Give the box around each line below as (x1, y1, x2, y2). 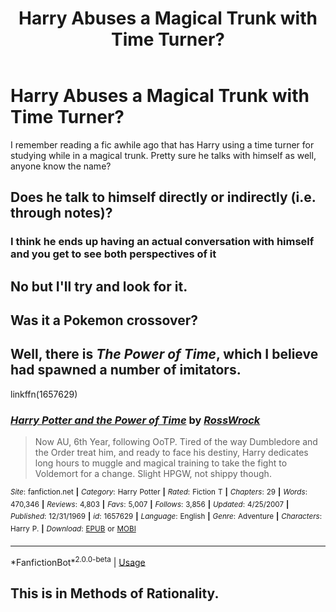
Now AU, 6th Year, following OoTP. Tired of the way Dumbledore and (34, 436, 318, 448)
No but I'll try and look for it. (10, 278, 188, 295)
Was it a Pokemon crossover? (10, 312, 198, 329)
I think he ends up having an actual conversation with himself (10, 235, 315, 249)
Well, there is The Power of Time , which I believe (10, 346, 319, 363)
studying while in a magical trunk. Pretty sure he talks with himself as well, (10, 149, 317, 161)
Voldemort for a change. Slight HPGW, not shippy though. (34, 468, 272, 480)
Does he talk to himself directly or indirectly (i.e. (10, 189, 317, 206)
